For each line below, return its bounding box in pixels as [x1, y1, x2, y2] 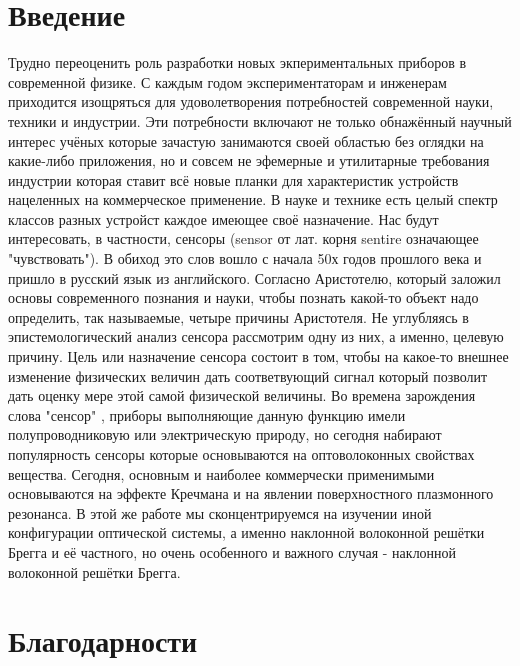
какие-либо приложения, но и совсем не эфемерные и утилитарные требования [8, 150, 490, 171]
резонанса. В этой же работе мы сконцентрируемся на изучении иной [8, 502, 432, 523]
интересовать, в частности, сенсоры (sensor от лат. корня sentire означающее [8, 228, 479, 249]
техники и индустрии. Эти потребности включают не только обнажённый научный [8, 110, 512, 131]
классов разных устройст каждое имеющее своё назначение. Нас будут [8, 208, 439, 229]
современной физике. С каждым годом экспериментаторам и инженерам [8, 71, 447, 92]
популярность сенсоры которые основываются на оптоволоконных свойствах [8, 444, 475, 464]
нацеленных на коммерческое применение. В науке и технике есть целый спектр [8, 189, 498, 210]
